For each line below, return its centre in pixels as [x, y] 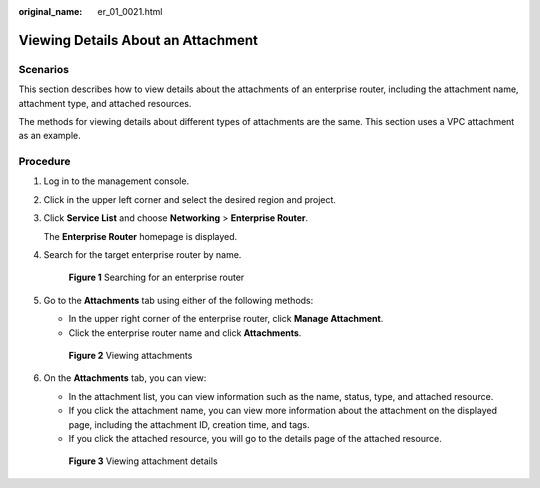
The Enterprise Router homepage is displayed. [140, 236]
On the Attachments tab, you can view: [125, 378]
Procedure [44, 162]
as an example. [50, 136]
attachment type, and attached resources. [105, 103]
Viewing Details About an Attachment [138, 40]
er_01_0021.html [130, 11]
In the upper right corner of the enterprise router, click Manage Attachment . [226, 319]
